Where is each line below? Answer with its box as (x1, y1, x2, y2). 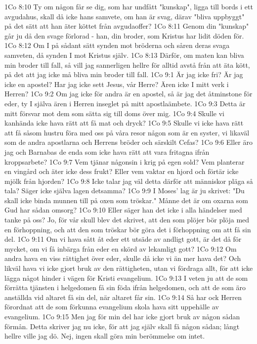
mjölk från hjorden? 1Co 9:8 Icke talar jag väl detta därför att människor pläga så (4, 175, 253, 186)
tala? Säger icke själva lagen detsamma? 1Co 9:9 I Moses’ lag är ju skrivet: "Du (4, 185, 245, 196)
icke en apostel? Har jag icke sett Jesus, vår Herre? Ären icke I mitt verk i (4, 79, 229, 89)
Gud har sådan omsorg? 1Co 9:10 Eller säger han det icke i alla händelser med (4, 205, 242, 215)
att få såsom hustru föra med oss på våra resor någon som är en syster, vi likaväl (4, 127, 250, 137)
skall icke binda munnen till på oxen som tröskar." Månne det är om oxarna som (4, 195, 248, 205)
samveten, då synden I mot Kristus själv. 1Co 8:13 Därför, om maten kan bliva (4, 49, 244, 60)
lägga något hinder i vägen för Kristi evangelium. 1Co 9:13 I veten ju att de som (4, 272, 248, 283)
